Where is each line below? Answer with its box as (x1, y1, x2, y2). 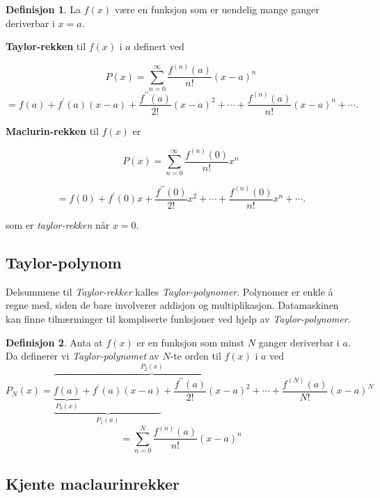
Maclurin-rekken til (6, 123, 99, 138)
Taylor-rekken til (6, 39, 86, 54)
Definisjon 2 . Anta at (6, 335, 103, 349)
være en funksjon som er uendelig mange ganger (114, 2, 319, 16)
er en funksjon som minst (136, 335, 245, 349)
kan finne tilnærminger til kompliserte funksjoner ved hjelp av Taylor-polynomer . (6, 311, 351, 326)
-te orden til (170, 348, 221, 363)
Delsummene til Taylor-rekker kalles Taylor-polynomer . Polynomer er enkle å (6, 284, 333, 298)
